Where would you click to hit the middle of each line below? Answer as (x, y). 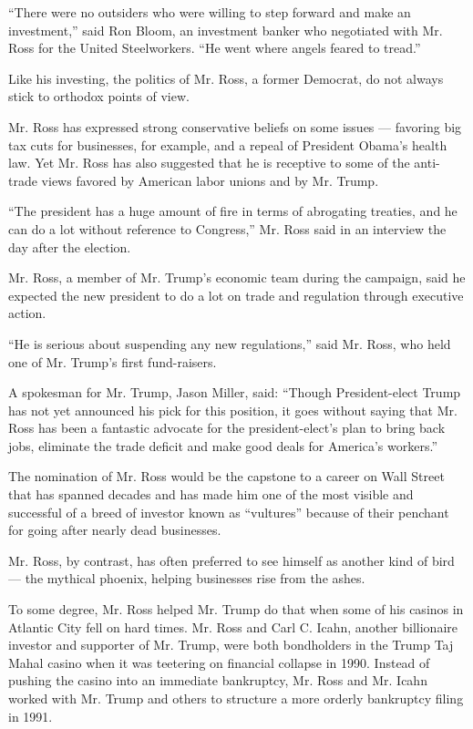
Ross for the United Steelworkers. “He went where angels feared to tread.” (215, 48)
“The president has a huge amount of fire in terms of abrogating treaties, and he (233, 211)
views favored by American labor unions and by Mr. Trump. (210, 180)
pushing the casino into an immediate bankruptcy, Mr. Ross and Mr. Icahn (218, 680)
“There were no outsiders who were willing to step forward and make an (210, 12)
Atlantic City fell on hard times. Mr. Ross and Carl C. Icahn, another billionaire (233, 626)
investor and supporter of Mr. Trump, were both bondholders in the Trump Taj (231, 645)
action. (27, 313)
